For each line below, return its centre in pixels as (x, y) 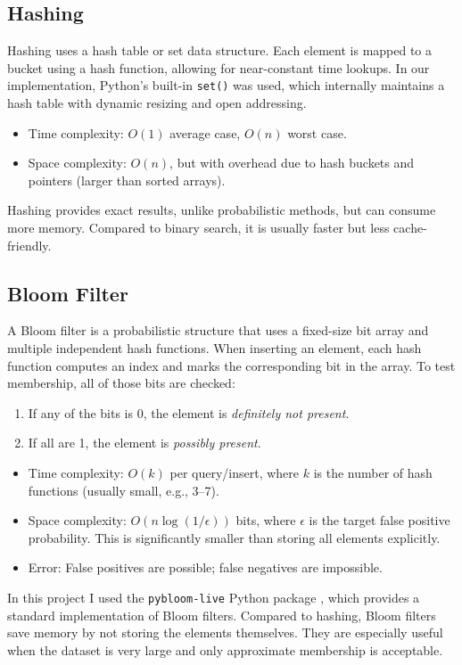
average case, (205, 132)
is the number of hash (373, 472)
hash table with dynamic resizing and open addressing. (157, 103)
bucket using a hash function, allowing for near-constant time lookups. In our (219, 67)
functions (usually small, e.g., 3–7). (124, 490)
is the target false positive (379, 520)
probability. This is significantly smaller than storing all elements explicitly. (234, 537)
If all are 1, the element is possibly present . (144, 443)
